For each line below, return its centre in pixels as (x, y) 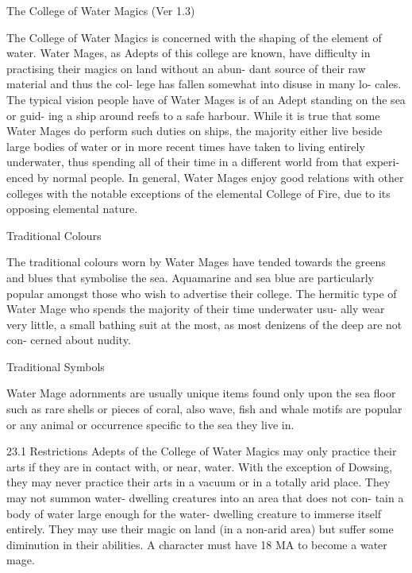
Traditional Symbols (56, 366)
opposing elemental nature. (72, 209)
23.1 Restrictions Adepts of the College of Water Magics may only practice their (202, 451)
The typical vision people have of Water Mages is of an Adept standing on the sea (206, 99)
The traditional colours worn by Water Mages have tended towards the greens (196, 262)
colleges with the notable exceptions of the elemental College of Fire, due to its (198, 193)
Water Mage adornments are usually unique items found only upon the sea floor (201, 393)
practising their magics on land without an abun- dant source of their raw (186, 68)
